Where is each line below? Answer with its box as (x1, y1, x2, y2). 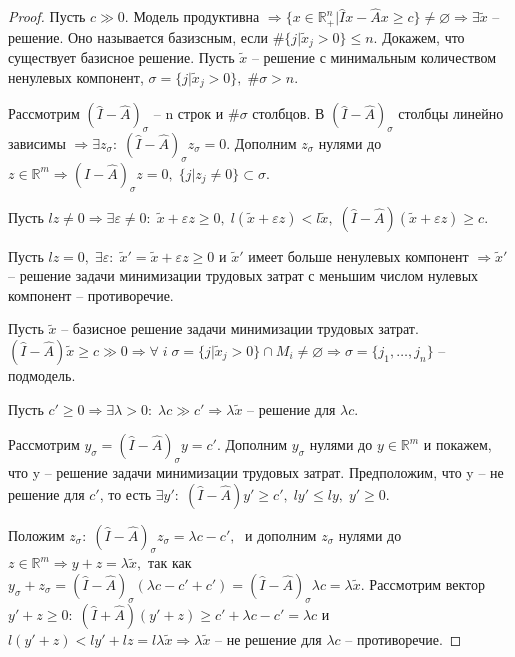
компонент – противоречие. (8, 284, 174, 305)
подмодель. (8, 364, 76, 385)
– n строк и (153, 103, 224, 124)
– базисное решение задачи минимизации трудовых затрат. (61, 318, 419, 339)
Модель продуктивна (133, 6, 260, 27)
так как (147, 552, 192, 573)
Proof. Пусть (8, 6, 86, 27)
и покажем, (423, 434, 492, 455)
